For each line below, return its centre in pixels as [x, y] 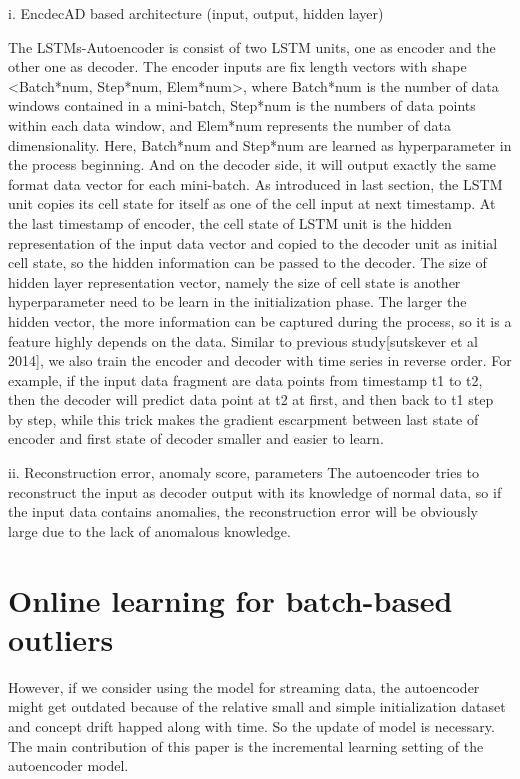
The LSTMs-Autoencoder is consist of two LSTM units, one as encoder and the [252, 46]
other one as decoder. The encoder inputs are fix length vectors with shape [237, 66]
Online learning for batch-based [230, 599]
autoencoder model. [68, 765]
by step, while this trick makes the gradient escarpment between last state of [243, 418]
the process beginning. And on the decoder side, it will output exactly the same [252, 164]
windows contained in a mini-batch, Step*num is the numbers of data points [242, 105]
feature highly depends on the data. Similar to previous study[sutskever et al [243, 340]
